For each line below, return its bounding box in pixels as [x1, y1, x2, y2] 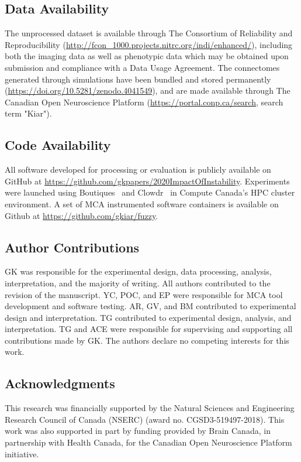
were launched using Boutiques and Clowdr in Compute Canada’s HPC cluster [5, 186, 295, 199]
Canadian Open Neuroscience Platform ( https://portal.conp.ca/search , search [5, 95, 283, 108]
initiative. [5, 447, 39, 460]
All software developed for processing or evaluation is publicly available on [5, 163, 271, 176]
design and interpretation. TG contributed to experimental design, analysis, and [5, 311, 292, 323]
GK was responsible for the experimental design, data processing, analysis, [5, 265, 272, 278]
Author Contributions [5, 238, 140, 256]
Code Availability [5, 136, 111, 154]
